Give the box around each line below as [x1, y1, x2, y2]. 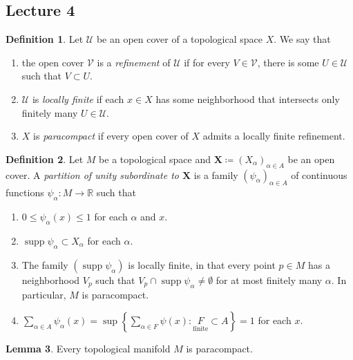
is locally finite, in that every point [128, 257, 276, 272]
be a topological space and [99, 151, 211, 166]
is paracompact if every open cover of [33, 129, 189, 143]
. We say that [274, 32, 331, 46]
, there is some [257, 55, 319, 69]
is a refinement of [97, 55, 171, 69]
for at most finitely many [216, 272, 323, 287]
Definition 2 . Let [6, 151, 84, 166]
